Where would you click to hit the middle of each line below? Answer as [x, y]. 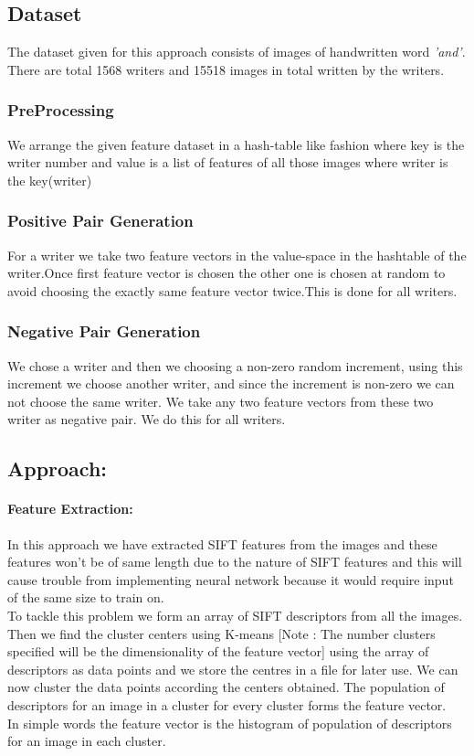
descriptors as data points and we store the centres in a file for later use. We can [233, 669]
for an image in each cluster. [87, 741]
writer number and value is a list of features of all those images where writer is [228, 162]
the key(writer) [50, 180]
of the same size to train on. [86, 597]
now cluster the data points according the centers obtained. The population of [226, 687]
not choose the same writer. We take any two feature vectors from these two [221, 401]
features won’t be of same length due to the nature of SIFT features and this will [235, 562]
